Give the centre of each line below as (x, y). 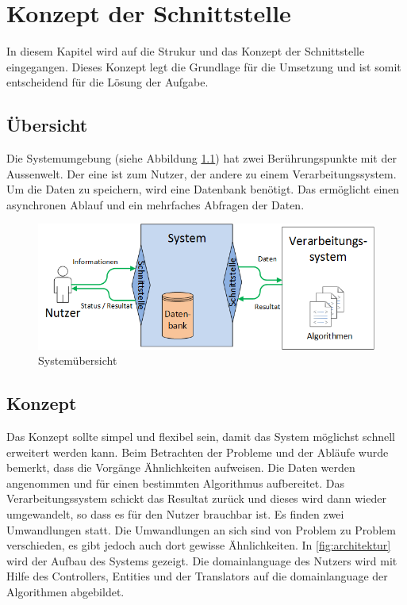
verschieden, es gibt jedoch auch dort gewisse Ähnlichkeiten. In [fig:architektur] (199, 545)
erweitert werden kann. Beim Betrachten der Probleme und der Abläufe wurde (198, 452)
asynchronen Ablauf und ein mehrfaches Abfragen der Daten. (156, 204)
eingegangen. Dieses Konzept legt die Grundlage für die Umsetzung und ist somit (204, 66)
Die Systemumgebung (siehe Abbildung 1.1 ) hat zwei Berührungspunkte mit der (202, 158)
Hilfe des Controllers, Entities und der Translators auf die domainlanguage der (197, 576)
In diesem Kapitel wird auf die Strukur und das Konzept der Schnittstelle (186, 51)
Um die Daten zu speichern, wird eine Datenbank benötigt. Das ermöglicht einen (203, 189)
